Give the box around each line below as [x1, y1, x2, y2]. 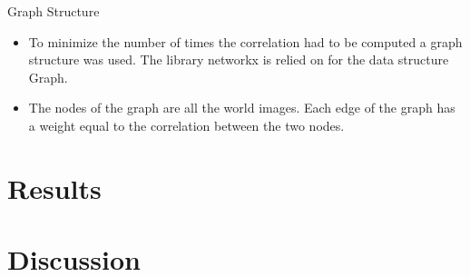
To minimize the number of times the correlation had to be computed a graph [28, 32, 463, 51]
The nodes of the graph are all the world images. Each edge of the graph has [28, 98, 455, 117]
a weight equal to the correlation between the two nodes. [28, 115, 345, 134]
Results [7, 169, 102, 206]
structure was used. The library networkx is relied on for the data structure [28, 50, 449, 69]
